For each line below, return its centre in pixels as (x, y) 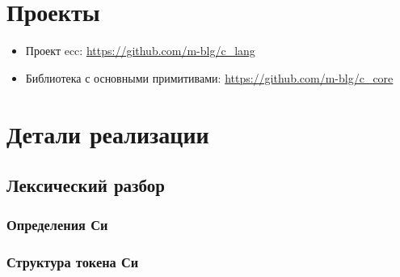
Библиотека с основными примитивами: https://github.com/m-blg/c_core (209, 77)
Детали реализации (108, 133)
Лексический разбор (86, 185)
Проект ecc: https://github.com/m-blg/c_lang (140, 51)
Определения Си (57, 225)
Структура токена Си (73, 262)
